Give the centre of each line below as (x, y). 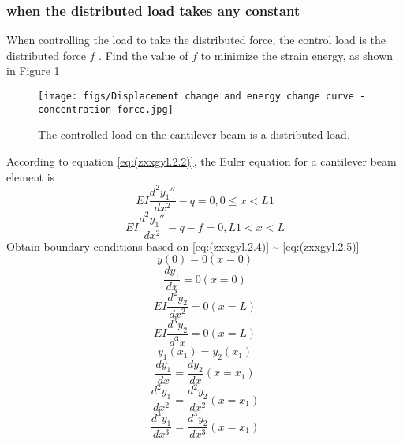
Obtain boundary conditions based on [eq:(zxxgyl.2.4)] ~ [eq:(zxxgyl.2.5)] (183, 246)
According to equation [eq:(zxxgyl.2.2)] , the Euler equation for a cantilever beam (201, 160)
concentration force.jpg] (106, 109)
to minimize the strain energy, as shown (297, 55)
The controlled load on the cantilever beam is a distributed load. (194, 134)
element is (31, 176)
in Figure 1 (33, 71)
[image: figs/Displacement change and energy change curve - (202, 96)
